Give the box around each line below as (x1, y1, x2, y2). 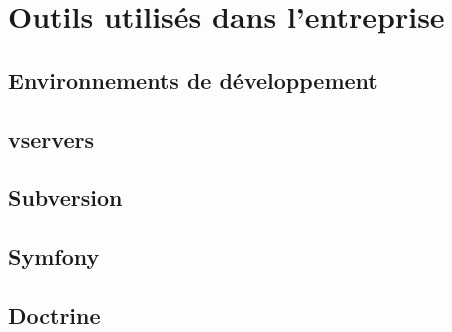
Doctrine (8, 299, 101, 330)
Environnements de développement (8, 64, 378, 95)
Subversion (8, 182, 123, 213)
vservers (8, 123, 94, 154)
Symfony (8, 241, 100, 272)
